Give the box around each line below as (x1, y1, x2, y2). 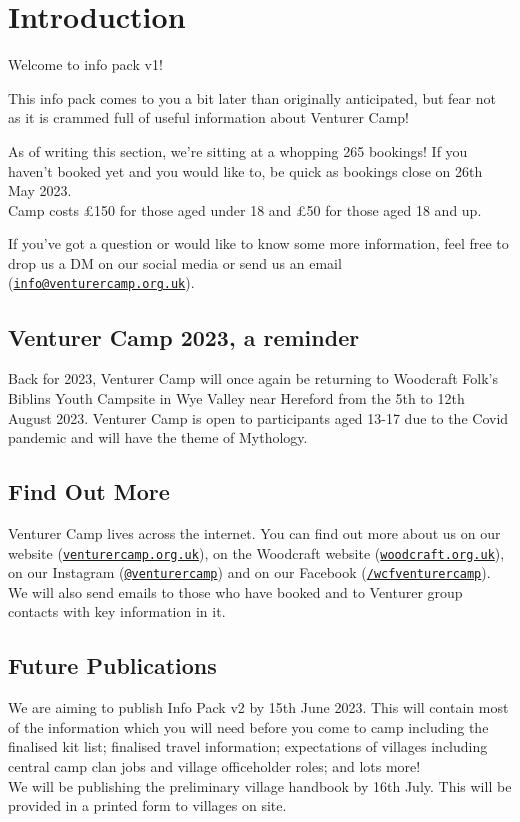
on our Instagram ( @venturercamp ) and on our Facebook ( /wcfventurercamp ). (8, 562, 491, 583)
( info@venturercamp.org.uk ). (8, 272, 195, 293)
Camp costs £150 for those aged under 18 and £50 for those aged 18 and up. (8, 199, 482, 220)
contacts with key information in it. (8, 601, 226, 622)
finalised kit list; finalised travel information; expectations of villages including (8, 736, 488, 757)
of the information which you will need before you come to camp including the (8, 716, 489, 737)
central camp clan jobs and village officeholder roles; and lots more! (8, 755, 421, 776)
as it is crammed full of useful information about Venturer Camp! (8, 107, 409, 128)
